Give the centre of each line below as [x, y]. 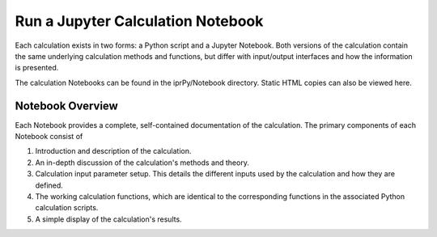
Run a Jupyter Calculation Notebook [139, 21]
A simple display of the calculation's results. [108, 219]
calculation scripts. [67, 208]
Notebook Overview [67, 106]
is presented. [37, 68]
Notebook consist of [49, 137]
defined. [49, 185]
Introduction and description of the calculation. [113, 151]
